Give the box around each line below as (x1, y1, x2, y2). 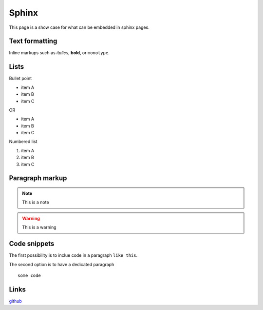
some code (18, 272, 41, 278)
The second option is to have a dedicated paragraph (9, 261, 114, 267)
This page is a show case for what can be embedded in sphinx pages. (9, 24, 150, 30)
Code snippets (9, 240, 55, 248)
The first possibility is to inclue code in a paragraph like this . (9, 252, 138, 258)
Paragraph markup (9, 174, 67, 183)
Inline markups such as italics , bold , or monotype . (9, 50, 110, 56)
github (9, 298, 22, 304)
